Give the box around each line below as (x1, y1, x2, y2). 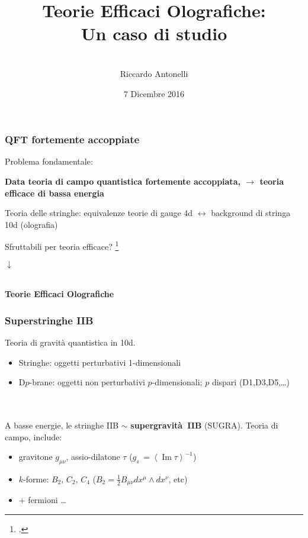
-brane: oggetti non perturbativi (29, 376, 145, 388)
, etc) (168, 472, 188, 485)
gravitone (18, 450, 53, 463)
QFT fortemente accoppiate (5, 132, 140, 147)
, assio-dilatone (66, 450, 120, 463)
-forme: (23, 472, 49, 485)
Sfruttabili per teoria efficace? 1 (5, 239, 119, 253)
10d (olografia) (5, 218, 58, 230)
